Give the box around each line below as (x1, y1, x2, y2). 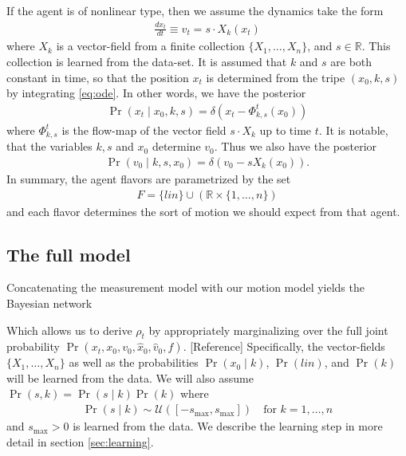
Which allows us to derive (6, 321, 132, 338)
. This (361, 37, 391, 54)
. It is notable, (318, 121, 388, 138)
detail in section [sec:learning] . (6, 433, 154, 450)
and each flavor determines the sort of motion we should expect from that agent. (6, 202, 400, 219)
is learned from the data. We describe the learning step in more (73, 418, 383, 434)
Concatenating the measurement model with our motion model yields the (6, 279, 365, 296)
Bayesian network (6, 294, 93, 311)
